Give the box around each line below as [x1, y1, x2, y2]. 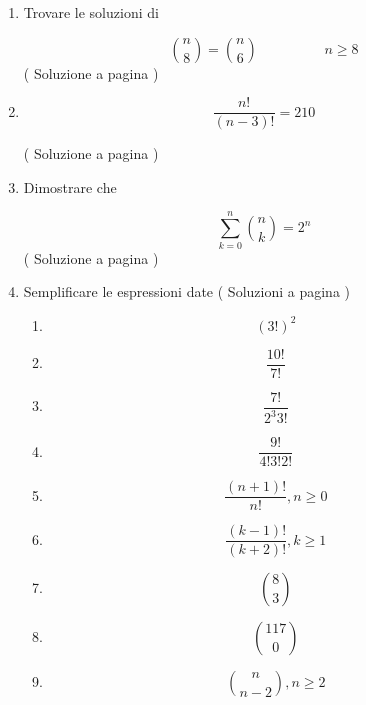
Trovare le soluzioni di [23, 2, 159, 22]
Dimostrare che [23, 176, 117, 197]
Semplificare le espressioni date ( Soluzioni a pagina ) [23, 281, 351, 302]
